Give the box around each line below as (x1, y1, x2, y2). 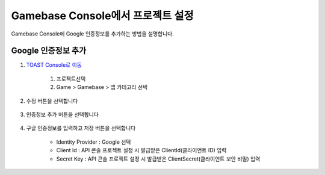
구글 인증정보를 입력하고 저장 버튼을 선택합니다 (26, 124, 136, 132)
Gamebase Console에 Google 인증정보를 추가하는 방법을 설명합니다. (11, 30, 174, 37)
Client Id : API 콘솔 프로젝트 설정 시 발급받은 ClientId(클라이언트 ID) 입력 (56, 147, 227, 154)
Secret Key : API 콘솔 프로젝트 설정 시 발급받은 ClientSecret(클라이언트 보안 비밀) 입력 (56, 155, 261, 162)
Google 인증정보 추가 (11, 46, 87, 56)
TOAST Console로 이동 (26, 61, 82, 69)
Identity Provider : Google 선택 (56, 138, 131, 146)
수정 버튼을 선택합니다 (26, 97, 78, 105)
